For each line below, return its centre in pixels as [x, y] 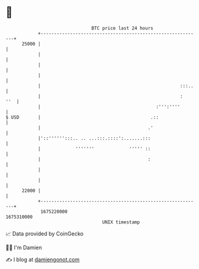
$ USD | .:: [82, 117]
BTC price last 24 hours [122, 28]
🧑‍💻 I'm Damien [24, 247]
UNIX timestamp [121, 222]
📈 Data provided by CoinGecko [45, 234]
